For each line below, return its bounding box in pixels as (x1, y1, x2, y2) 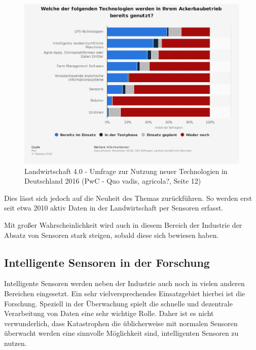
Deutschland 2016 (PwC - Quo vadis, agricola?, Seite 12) (24, 176, 201, 186)
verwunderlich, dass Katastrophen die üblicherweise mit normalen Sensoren (4, 318, 238, 328)
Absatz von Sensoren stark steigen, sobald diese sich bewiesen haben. (4, 229, 219, 240)
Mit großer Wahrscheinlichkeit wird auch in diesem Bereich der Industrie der (4, 220, 242, 230)
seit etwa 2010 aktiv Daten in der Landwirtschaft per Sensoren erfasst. (4, 202, 224, 213)
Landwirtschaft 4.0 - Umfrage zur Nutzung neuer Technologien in (24, 165, 228, 176)
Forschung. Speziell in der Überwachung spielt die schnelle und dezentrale (4, 298, 233, 308)
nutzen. (4, 337, 27, 348)
